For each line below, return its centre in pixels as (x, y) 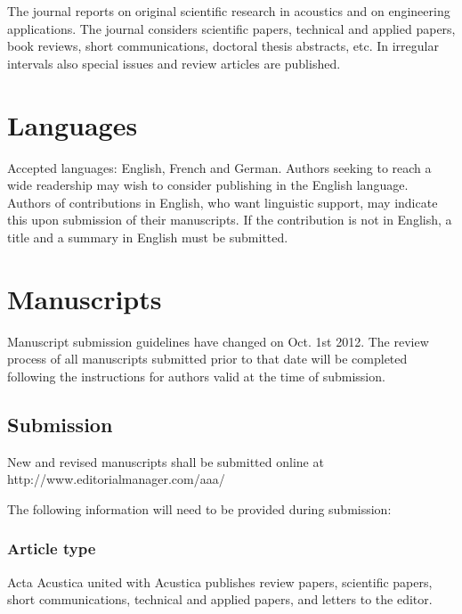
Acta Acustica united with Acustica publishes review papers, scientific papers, (220, 581)
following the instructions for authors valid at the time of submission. (196, 376)
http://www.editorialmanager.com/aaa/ (116, 479)
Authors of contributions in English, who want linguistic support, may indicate (223, 202)
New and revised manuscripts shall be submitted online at (166, 461)
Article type (52, 549)
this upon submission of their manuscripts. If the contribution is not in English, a (230, 220)
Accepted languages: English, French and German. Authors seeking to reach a (219, 167)
